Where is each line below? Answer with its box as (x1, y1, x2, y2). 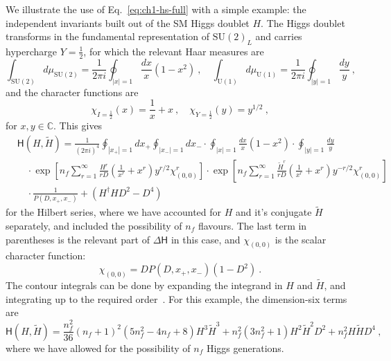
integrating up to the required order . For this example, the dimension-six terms (6, 291, 347, 306)
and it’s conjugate (236, 205, 312, 219)
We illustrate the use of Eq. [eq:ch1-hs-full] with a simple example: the (6, 2, 306, 16)
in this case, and (171, 232, 241, 246)
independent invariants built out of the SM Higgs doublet (6, 15, 250, 30)
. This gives (53, 118, 103, 133)
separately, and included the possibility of (6, 219, 182, 233)
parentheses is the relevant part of (6, 232, 150, 246)
